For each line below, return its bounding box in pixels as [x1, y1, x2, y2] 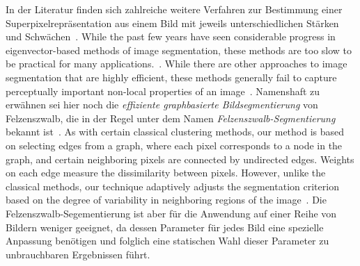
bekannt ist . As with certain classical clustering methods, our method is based [6, 124, 345, 139]
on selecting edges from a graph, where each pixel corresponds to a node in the [6, 138, 343, 152]
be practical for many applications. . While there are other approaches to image [6, 56, 347, 71]
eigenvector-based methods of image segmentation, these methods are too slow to [6, 42, 352, 57]
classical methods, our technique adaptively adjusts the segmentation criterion [6, 178, 339, 193]
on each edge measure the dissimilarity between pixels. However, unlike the [6, 165, 326, 180]
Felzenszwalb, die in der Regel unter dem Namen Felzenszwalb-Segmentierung [6, 110, 336, 125]
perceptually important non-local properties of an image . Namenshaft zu [6, 83, 320, 98]
